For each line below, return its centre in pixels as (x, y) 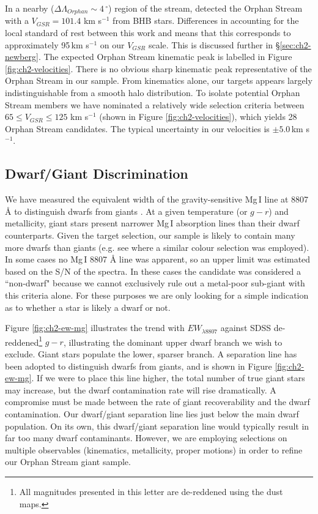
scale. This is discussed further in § (214, 44)
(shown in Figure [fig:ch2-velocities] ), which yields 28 (198, 117)
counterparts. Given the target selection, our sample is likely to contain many (150, 235)
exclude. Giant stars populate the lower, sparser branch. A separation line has (151, 353)
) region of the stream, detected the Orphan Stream (205, 8)
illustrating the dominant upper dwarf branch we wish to (176, 342)
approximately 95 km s (47, 44)
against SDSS (246, 328)
